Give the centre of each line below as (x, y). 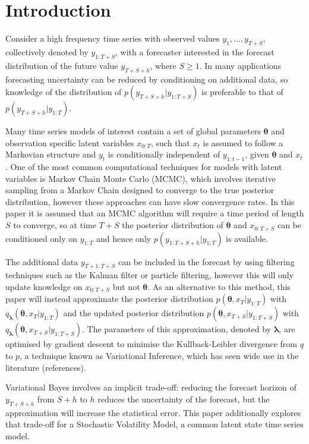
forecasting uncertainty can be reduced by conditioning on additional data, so (147, 79)
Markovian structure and (51, 154)
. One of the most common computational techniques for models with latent (144, 167)
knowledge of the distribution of (64, 92)
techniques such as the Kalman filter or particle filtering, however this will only (150, 275)
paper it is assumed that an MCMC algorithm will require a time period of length (155, 213)
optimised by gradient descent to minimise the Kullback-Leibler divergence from (151, 344)
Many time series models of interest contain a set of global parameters (133, 131)
